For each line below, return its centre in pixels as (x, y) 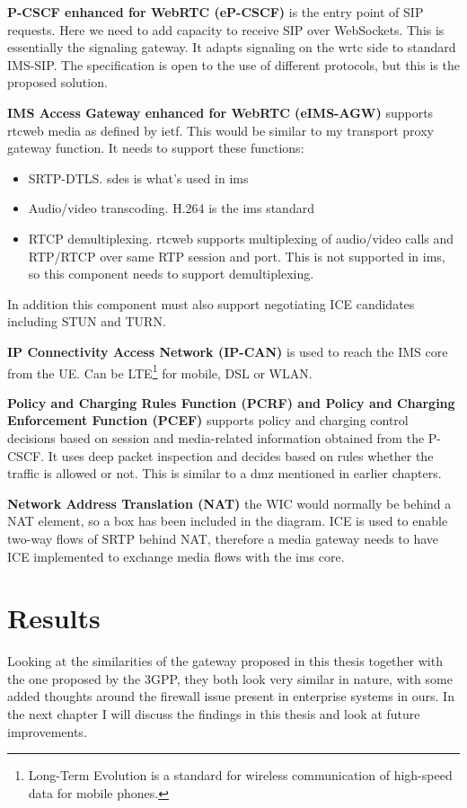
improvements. (47, 731)
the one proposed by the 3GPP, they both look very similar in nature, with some (230, 678)
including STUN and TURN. (87, 321)
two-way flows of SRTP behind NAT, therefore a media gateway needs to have (223, 538)
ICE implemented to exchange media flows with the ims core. (176, 556)
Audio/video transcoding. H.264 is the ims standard (171, 208)
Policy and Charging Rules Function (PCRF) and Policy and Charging (231, 402)
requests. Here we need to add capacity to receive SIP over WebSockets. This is (226, 29)
